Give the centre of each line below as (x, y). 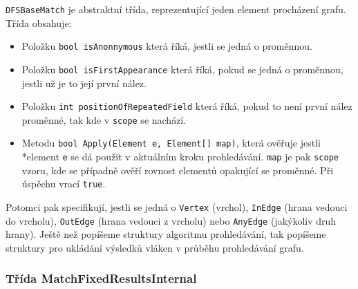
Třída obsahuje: (39, 22)
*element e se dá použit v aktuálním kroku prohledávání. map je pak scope (180, 157)
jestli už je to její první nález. (84, 83)
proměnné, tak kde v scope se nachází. (104, 119)
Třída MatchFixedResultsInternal (101, 278)
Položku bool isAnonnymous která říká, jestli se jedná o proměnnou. (167, 46)
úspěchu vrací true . (64, 184)
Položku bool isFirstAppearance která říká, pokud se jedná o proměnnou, (182, 69)
